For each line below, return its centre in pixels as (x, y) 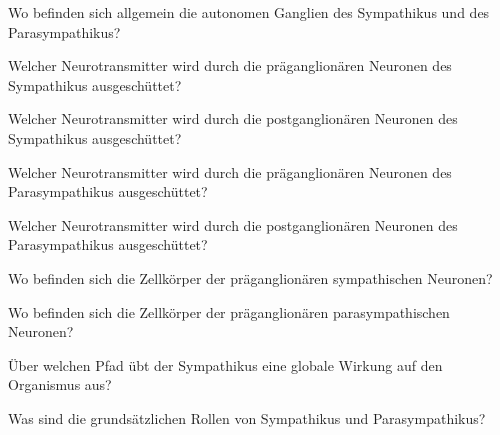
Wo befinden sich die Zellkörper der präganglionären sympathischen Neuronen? (250, 277)
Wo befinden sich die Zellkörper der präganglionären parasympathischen (229, 311)
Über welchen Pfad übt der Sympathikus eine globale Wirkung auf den (225, 364)
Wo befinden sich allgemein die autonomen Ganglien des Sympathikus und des (249, 12)
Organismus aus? (60, 384)
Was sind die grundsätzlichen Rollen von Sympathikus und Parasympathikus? (247, 417)
